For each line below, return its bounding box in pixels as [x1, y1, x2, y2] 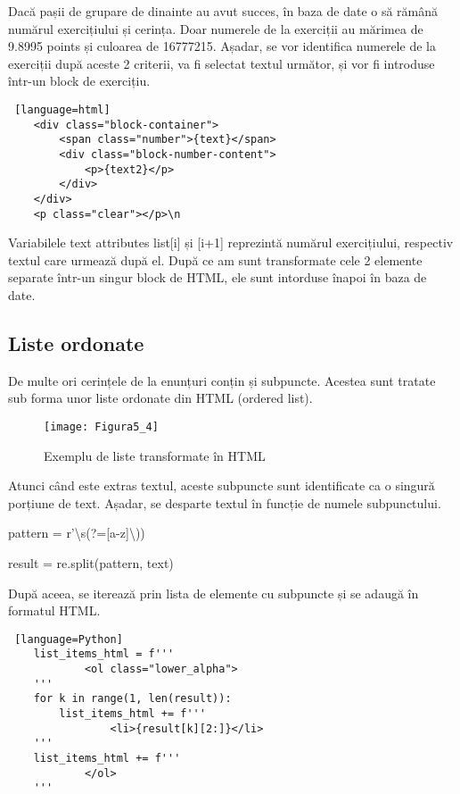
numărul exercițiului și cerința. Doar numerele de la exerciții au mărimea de [8, 19, 423, 38]
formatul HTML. [8, 601, 101, 620]
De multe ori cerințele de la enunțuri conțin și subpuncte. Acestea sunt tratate [8, 371, 436, 389]
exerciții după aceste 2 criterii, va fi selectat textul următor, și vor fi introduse [8, 54, 435, 72]
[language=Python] [14, 632, 123, 646]
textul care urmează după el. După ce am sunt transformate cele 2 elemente [8, 250, 423, 269]
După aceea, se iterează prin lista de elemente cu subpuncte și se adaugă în [8, 583, 419, 602]
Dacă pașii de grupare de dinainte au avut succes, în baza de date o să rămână [8, 2, 439, 20]
